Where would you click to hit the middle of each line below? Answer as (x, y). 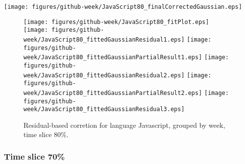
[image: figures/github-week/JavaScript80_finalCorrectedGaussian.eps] (123, 7)
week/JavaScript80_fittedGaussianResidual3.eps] (104, 109)
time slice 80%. (46, 134)
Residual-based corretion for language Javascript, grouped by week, (124, 125)
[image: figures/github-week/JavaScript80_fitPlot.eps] (116, 22)
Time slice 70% (34, 156)
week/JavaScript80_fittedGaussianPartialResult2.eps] (113, 93)
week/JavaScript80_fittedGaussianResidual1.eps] (104, 39)
